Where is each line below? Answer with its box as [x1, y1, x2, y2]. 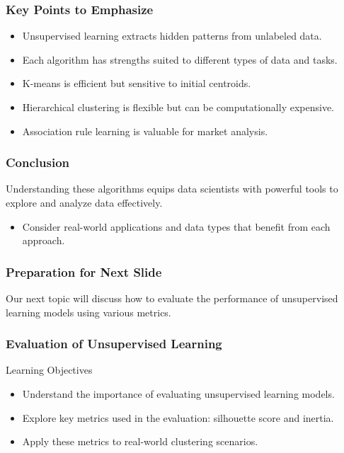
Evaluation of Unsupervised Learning [6, 335, 222, 352]
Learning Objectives [6, 362, 93, 377]
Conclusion [6, 154, 69, 171]
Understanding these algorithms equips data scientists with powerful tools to [6, 181, 338, 196]
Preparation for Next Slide [6, 263, 162, 280]
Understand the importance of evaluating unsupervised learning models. [22, 386, 335, 401]
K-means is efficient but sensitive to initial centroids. [22, 76, 251, 91]
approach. [22, 233, 65, 248]
